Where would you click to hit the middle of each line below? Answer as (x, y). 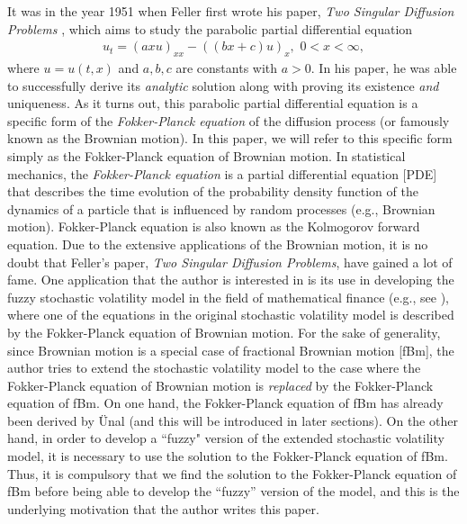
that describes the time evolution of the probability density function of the (213, 191)
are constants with (227, 68)
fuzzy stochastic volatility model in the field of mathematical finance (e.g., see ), (228, 297)
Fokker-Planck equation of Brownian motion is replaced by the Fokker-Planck (220, 385)
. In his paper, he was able (384, 68)
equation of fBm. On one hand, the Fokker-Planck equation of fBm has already (225, 403)
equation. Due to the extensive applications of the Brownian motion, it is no (218, 244)
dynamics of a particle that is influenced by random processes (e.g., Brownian (221, 208)
